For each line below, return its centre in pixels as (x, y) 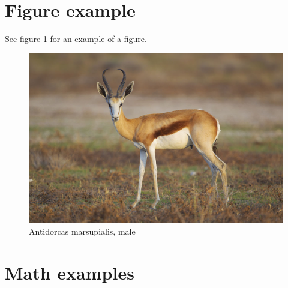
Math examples (70, 272)
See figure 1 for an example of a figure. (76, 39)
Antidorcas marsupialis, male (82, 231)
